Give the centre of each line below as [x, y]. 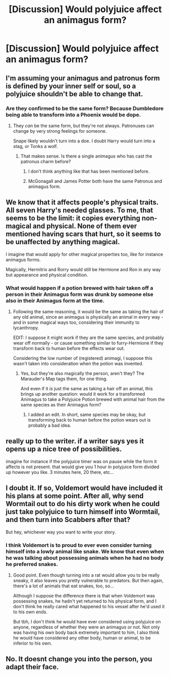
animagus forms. [23, 259]
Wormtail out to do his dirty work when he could [83, 504]
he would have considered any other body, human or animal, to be [82, 637]
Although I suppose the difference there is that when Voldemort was [84, 595]
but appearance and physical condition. [47, 275]
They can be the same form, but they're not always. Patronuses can [83, 126]
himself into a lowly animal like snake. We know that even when [85, 551]
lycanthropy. [26, 327]
